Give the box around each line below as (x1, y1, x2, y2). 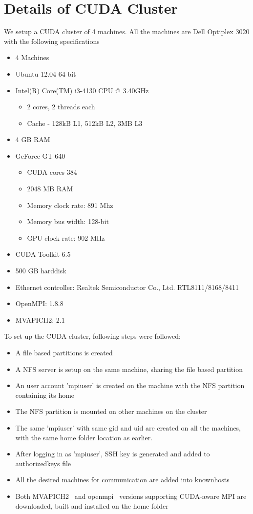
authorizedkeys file (15, 458, 71, 468)
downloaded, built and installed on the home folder (15, 500, 169, 511)
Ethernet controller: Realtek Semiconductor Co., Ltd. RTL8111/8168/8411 (15, 282, 239, 292)
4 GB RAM (15, 134, 50, 144)
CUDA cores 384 (27, 167, 77, 177)
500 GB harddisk (15, 266, 66, 276)
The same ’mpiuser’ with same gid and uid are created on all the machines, (15, 422, 241, 432)
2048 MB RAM (27, 184, 73, 194)
